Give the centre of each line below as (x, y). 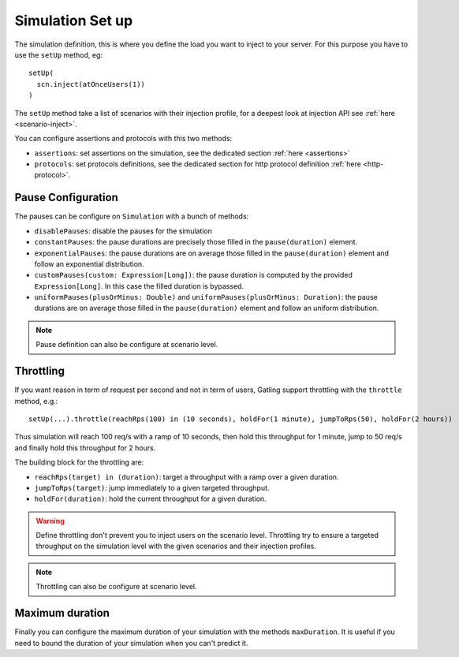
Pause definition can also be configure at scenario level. (127, 345)
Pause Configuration (66, 198)
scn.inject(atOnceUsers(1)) (91, 84)
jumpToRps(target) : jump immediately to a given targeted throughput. (152, 487)
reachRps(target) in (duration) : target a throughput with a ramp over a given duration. (187, 476)
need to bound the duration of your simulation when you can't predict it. (131, 643)
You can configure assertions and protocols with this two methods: (123, 139)
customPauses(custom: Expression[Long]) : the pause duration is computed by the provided (193, 275)
